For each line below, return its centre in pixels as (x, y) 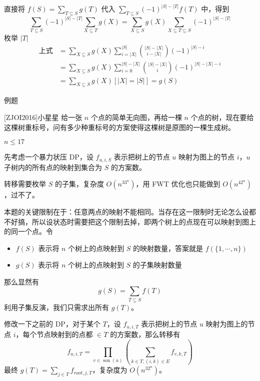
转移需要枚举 (25, 184)
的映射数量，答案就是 (168, 248)
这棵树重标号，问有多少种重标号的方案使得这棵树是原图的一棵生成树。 (119, 127)
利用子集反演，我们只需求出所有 (56, 307)
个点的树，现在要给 (222, 117)
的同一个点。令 (28, 231)
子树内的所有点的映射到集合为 (53, 167)
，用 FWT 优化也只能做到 (178, 184)
